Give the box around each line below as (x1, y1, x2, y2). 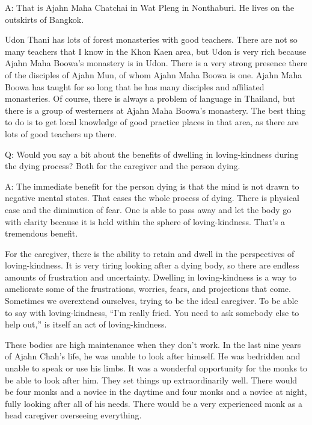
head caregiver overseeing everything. (5, 409, 142, 421)
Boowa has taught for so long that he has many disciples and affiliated (5, 80, 265, 93)
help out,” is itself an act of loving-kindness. (5, 318, 167, 330)
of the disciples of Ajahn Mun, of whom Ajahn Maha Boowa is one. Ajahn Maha (5, 68, 302, 81)
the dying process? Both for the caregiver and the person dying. (5, 160, 240, 172)
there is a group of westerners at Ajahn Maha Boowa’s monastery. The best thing (5, 104, 306, 116)
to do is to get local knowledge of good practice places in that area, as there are (5, 116, 299, 128)
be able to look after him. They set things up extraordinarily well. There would (5, 373, 298, 386)
